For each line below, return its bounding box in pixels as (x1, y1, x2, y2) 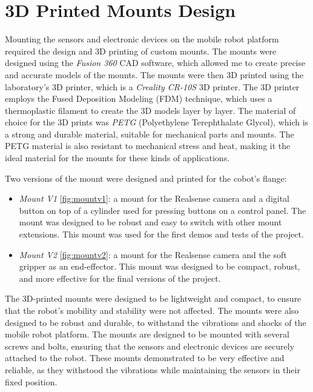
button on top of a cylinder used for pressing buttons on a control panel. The (19, 204, 306, 216)
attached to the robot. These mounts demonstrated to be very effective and (5, 351, 285, 364)
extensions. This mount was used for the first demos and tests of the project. (19, 228, 304, 241)
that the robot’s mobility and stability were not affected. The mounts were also (5, 304, 299, 316)
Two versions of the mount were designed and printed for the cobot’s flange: (5, 171, 287, 184)
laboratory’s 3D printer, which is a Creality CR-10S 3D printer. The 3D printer (5, 80, 300, 93)
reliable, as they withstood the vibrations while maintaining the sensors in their (5, 363, 300, 376)
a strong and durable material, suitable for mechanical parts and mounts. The (5, 127, 294, 140)
